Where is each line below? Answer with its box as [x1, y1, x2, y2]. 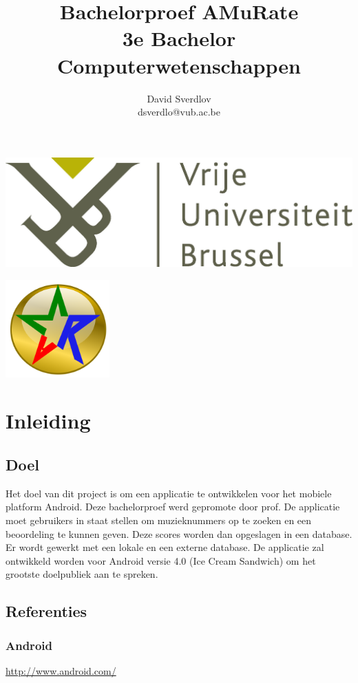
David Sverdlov [147, 91, 211, 105]
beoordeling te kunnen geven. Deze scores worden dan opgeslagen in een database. [6, 526, 352, 541]
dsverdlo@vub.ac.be [138, 105, 220, 119]
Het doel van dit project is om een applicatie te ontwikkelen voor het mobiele [6, 486, 332, 500]
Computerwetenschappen [57, 51, 301, 79]
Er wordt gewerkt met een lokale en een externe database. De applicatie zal [6, 540, 324, 554]
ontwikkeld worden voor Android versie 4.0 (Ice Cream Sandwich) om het [6, 553, 316, 567]
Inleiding [6, 406, 91, 435]
